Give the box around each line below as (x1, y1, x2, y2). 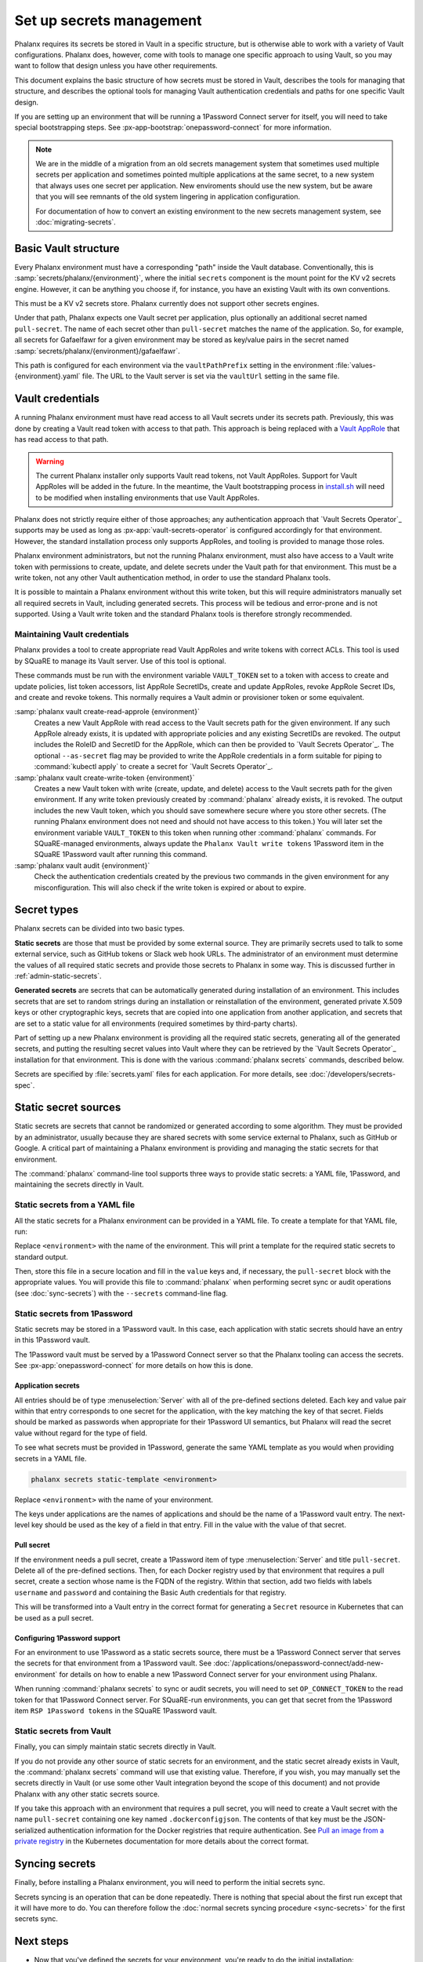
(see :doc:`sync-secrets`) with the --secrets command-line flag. (14, 1288, 229, 1298)
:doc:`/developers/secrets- (309, 1070, 396, 1079)
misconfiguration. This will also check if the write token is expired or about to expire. (34, 883, 306, 892)
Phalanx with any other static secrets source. (14, 1789, 160, 1799)
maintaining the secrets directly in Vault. (14, 1180, 144, 1189)
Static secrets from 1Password (14, 1307, 133, 1318)
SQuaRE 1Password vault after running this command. (34, 850, 208, 859)
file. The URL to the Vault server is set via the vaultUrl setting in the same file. (82, 371, 340, 381)
